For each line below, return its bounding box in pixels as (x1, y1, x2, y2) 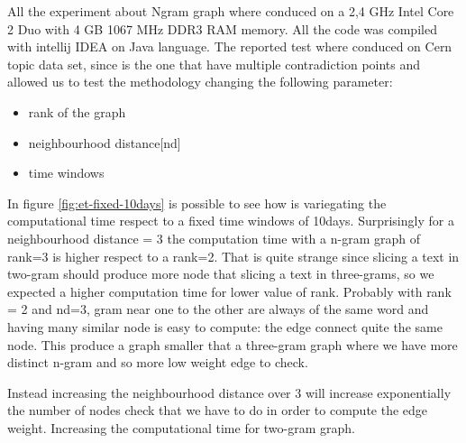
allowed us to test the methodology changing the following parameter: (7, 72, 393, 91)
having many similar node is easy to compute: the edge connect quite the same (7, 317, 443, 336)
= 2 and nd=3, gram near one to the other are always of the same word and (7, 300, 429, 318)
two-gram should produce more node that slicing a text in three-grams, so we (7, 264, 434, 283)
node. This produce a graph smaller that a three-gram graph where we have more (7, 335, 458, 354)
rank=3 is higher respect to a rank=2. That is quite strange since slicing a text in (7, 246, 460, 265)
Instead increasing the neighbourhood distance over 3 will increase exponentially (7, 383, 452, 401)
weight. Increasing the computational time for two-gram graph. (7, 418, 356, 437)
